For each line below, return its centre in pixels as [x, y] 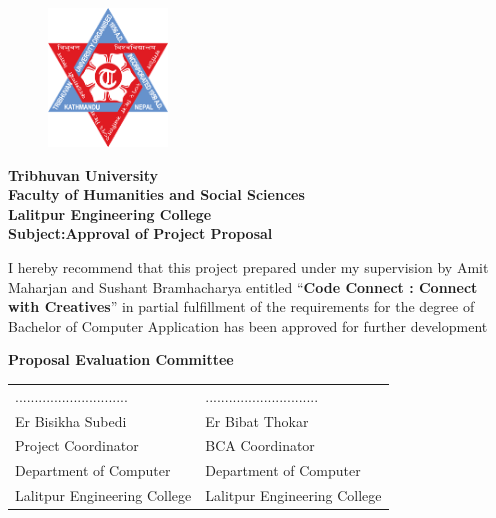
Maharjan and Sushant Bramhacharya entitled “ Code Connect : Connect [243, 286]
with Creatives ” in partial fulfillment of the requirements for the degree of [241, 306]
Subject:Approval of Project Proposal [140, 233]
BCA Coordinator [260, 445]
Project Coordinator [77, 445]
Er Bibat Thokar [257, 420]
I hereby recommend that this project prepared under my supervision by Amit [248, 266]
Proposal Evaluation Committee [121, 359]
